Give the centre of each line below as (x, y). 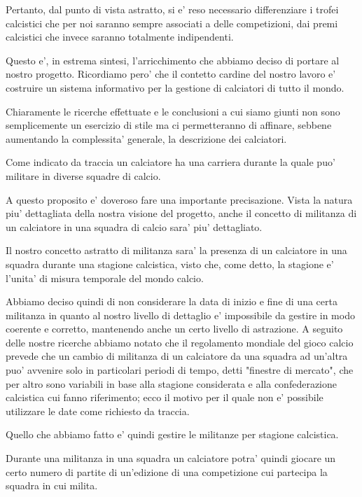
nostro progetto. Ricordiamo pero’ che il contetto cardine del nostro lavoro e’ (171, 74)
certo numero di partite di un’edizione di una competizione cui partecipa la (167, 471)
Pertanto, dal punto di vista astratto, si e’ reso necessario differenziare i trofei (172, 9)
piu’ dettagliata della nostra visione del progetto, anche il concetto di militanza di (181, 213)
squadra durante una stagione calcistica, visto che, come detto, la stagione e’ (170, 264)
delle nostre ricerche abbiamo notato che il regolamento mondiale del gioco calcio (180, 342)
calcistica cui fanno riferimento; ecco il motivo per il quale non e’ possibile (165, 397)
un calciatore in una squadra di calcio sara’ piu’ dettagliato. (134, 226)
